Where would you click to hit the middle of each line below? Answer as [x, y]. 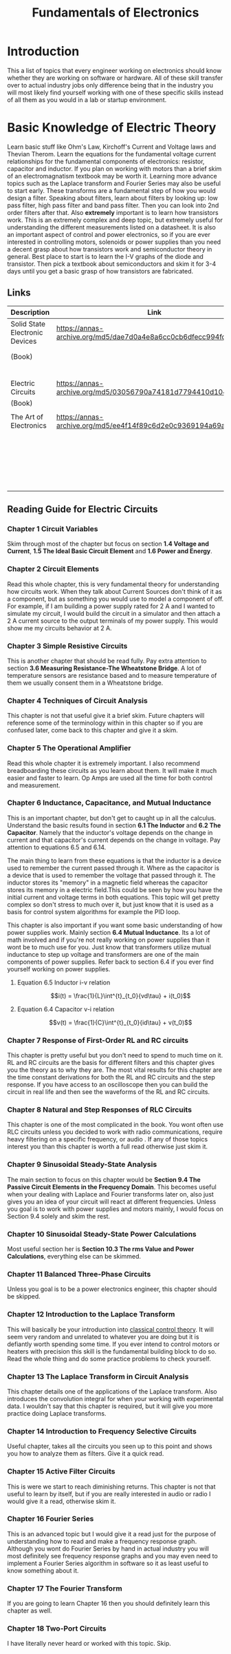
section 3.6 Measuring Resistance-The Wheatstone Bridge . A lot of [104, 668]
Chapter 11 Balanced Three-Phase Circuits [79, 1274]
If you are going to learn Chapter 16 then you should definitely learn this [109, 1604]
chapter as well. [30, 1611]
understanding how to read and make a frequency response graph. [102, 1541]
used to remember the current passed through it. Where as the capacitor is [113, 868]
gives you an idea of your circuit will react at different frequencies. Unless [112, 1201]
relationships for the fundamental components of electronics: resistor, [106, 161]
